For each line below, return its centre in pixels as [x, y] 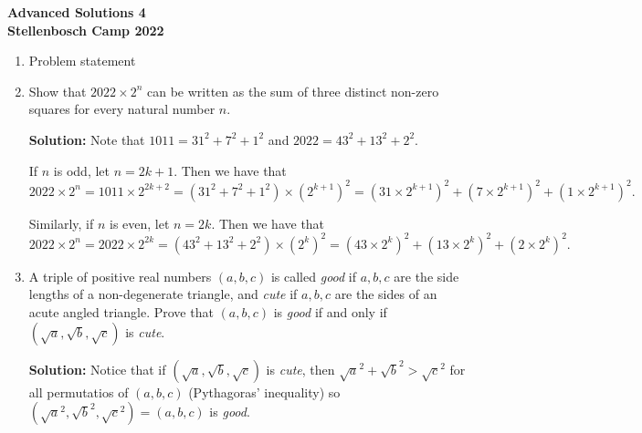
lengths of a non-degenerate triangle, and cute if [163, 294]
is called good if [314, 276]
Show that [58, 91]
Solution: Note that [87, 139]
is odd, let [82, 170]
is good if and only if [330, 311]
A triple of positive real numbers [120, 276]
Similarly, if [61, 223]
